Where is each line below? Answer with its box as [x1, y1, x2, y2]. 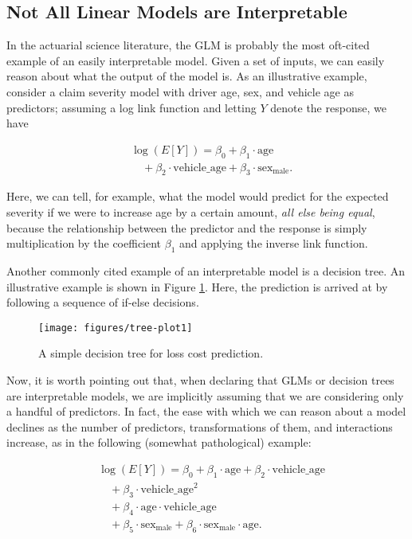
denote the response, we [270, 99, 386, 115]
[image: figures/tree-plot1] [38, 322, 193, 334]
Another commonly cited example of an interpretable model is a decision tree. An [6, 263, 406, 279]
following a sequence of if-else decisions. [6, 294, 199, 311]
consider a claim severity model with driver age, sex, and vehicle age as [6, 83, 354, 100]
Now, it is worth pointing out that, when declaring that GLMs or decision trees [6, 372, 394, 389]
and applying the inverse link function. [179, 235, 368, 252]
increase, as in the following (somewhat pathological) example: [6, 434, 312, 451]
